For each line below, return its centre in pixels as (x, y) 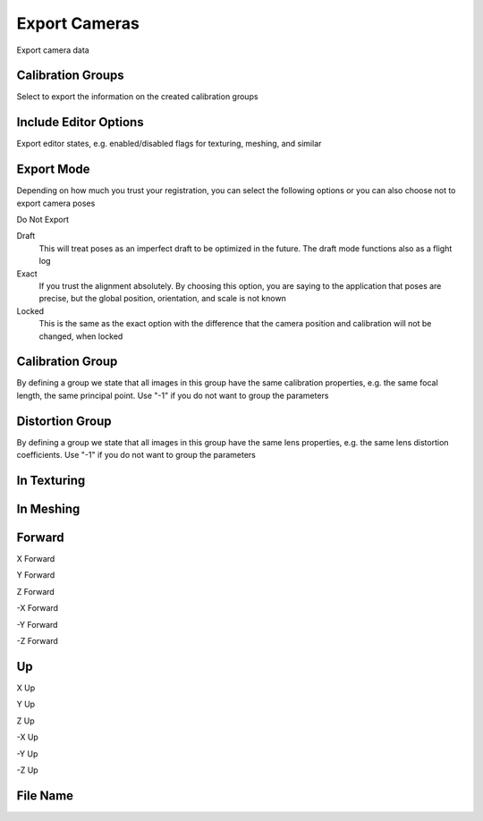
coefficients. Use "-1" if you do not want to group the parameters (136, 455)
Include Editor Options (80, 122)
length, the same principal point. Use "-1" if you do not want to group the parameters (173, 395)
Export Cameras (78, 23)
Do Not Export (42, 220)
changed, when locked (81, 336)
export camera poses (56, 203)
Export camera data (53, 50)
